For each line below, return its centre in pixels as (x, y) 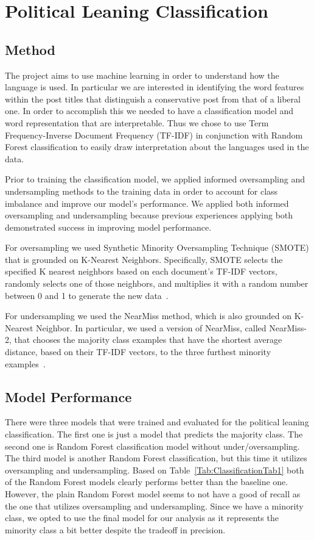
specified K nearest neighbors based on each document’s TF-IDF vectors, (141, 271)
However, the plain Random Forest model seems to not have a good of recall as (153, 494)
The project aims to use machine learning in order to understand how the (142, 75)
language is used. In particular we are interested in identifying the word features (155, 87)
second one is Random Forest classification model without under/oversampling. (152, 446)
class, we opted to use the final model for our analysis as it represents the (142, 518)
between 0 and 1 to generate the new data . (87, 295)
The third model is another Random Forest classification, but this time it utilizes (156, 458)
